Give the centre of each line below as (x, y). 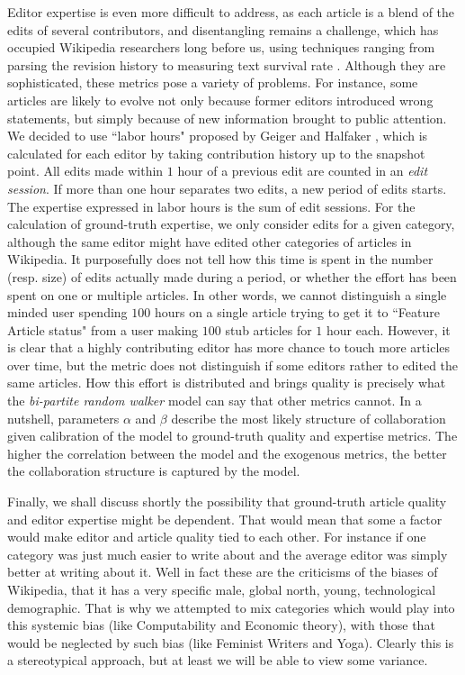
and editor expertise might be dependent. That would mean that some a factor (225, 519)
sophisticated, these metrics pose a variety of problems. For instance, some (213, 82)
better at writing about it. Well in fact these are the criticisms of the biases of (223, 572)
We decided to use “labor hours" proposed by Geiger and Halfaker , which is (218, 136)
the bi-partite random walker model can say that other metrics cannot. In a (215, 401)
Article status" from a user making (103, 329)
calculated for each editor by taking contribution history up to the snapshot (216, 153)
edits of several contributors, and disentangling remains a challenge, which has (223, 29)
